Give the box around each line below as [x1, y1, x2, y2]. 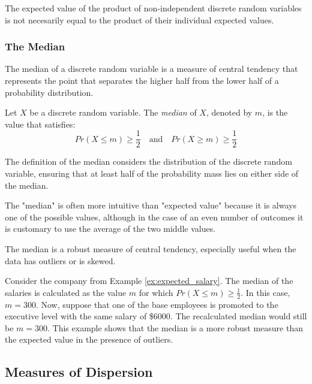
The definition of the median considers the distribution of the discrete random [5, 155, 292, 168]
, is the [262, 106, 288, 119]
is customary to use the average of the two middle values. [5, 222, 216, 235]
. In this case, [241, 286, 290, 298]
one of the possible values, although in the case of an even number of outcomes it [5, 210, 304, 223]
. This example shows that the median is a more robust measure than [47, 321, 303, 334]
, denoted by [206, 106, 253, 119]
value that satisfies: [5, 117, 76, 130]
